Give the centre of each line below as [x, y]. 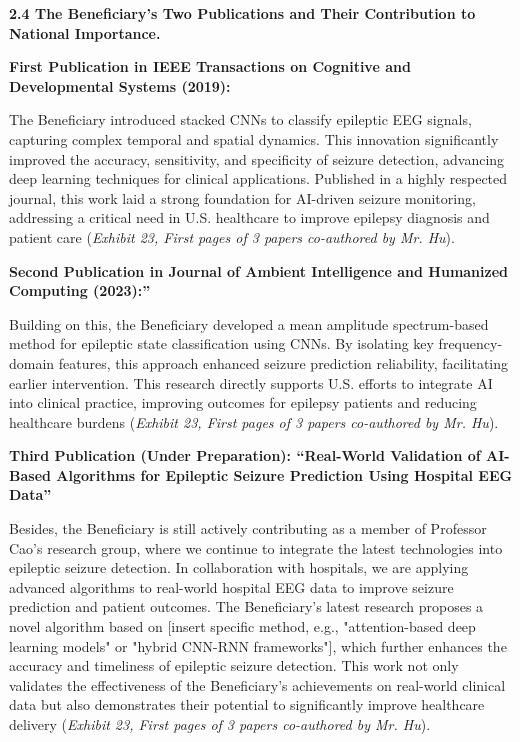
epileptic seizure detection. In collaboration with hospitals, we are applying [239, 567]
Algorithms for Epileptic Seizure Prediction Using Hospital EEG [284, 474]
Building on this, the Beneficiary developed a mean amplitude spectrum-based [249, 323]
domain [32, 362]
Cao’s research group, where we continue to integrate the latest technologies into [256, 547]
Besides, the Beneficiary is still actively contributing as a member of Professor [248, 528]
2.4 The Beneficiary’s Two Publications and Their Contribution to [242, 13]
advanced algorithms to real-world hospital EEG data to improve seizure [231, 586]
